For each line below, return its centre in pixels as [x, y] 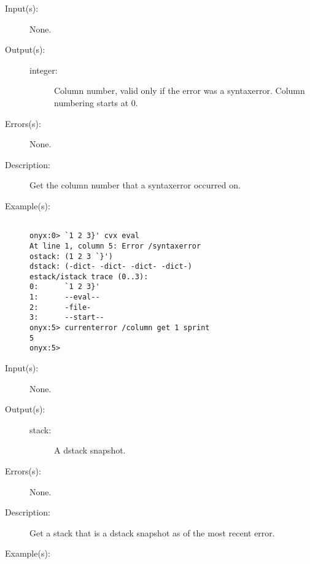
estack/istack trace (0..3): [89, 276]
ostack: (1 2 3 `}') [72, 256]
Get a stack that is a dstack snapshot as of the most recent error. [152, 532]
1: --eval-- [65, 297]
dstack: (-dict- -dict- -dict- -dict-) [111, 267]
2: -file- [60, 307]
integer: [44, 70]
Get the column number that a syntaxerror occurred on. [135, 185]
